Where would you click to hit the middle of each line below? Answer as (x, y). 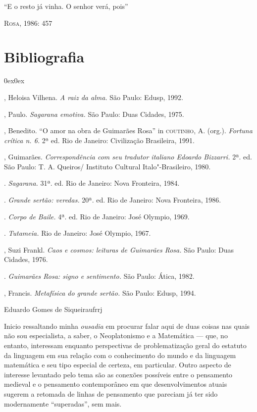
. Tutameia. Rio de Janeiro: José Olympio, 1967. (77, 233)
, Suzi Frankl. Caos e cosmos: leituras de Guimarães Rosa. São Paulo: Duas (119, 249)
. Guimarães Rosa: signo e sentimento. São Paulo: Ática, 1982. (99, 276)
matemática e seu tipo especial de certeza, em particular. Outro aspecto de (118, 365)
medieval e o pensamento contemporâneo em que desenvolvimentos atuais (116, 384)
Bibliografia (44, 57)
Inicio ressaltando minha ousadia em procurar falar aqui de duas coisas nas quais (127, 326)
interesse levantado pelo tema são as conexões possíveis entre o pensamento (118, 374)
